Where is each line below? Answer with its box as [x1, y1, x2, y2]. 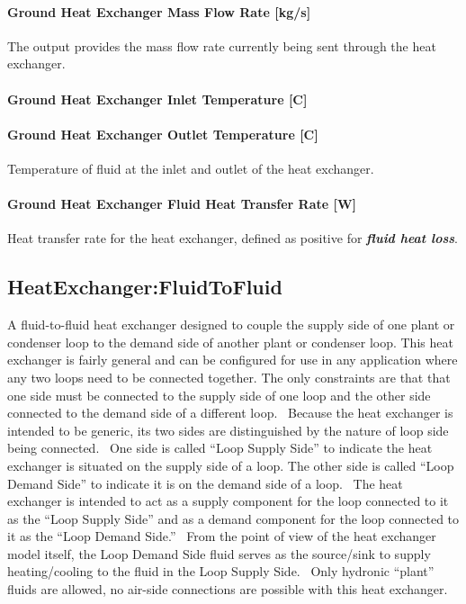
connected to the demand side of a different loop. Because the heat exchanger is [7, 403, 453, 422]
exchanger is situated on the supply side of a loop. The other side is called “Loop [7, 455, 454, 474]
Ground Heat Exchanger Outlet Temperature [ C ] [7, 124, 318, 143]
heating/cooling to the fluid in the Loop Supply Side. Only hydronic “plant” [7, 562, 435, 581]
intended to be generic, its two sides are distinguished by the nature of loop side [7, 420, 449, 439]
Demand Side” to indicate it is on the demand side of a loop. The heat [7, 473, 403, 492]
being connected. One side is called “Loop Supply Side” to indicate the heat [7, 438, 433, 457]
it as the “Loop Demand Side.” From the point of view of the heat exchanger [7, 527, 436, 545]
